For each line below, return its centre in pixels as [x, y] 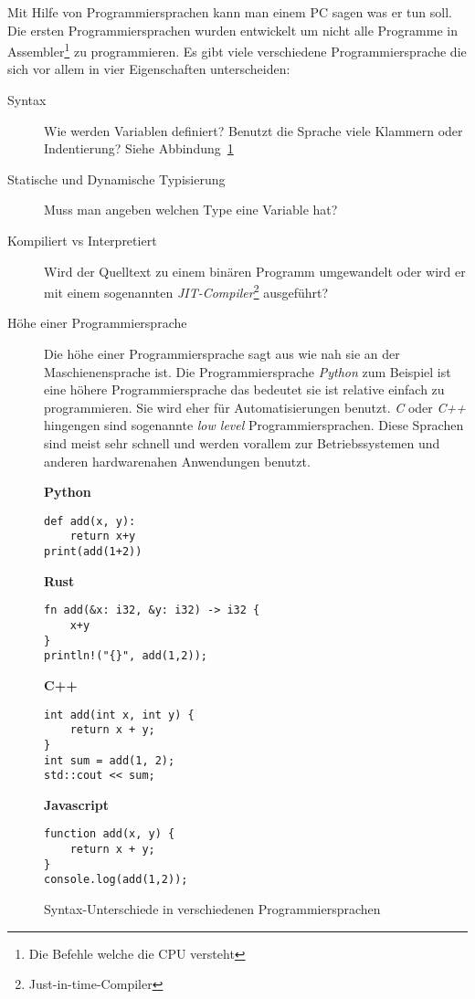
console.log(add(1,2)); [116, 880]
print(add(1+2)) [93, 552]
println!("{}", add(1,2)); [126, 656]
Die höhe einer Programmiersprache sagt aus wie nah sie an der [222, 354]
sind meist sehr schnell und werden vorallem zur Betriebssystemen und [242, 443]
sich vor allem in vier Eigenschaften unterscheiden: [149, 69]
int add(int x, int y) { [119, 715]
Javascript [76, 804]
